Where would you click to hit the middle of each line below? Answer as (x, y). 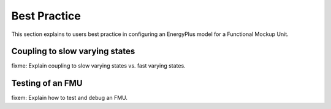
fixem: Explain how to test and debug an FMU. (70, 98)
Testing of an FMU (47, 83)
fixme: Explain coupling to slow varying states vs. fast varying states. (99, 66)
